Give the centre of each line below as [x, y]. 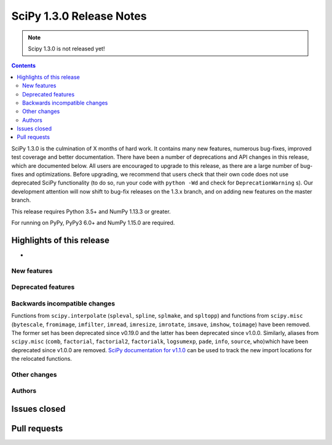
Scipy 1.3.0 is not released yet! [66, 49]
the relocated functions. [41, 359]
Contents [24, 66]
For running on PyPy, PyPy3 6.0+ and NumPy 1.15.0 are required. [93, 222]
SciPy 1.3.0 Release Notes [79, 16]
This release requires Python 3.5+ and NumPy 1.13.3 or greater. [91, 211]
